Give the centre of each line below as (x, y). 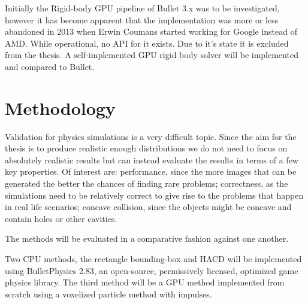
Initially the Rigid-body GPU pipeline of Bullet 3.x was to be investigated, (142, 8)
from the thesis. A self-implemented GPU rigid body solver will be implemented (152, 55)
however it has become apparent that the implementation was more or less (142, 19)
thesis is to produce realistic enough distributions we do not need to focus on (146, 148)
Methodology (60, 107)
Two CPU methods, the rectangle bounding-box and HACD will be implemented (153, 259)
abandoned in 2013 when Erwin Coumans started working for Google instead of (151, 31)
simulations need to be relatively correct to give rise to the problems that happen (154, 195)
